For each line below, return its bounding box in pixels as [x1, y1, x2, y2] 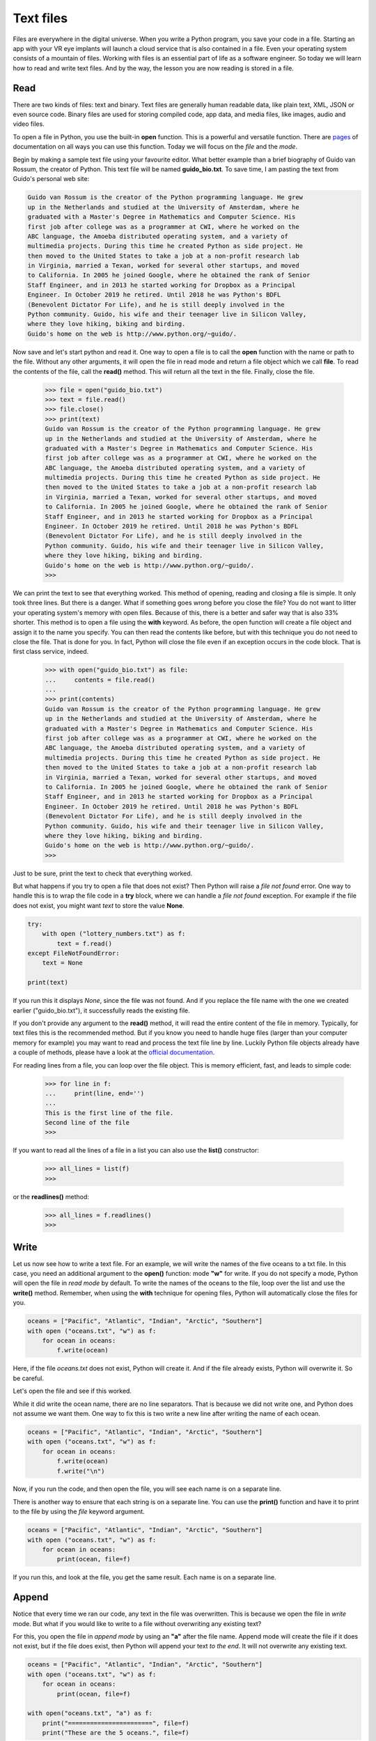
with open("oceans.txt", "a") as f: [27, 1710, 153, 1717]
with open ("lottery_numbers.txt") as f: [42, 930, 186, 938]
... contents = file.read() [45, 676, 156, 684]
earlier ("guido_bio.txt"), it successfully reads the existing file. [13, 1006, 191, 1015]
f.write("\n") [56, 1467, 105, 1475]
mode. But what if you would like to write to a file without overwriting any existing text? [13, 1619, 262, 1627]
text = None [42, 959, 84, 967]
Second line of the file [45, 1118, 130, 1127]
